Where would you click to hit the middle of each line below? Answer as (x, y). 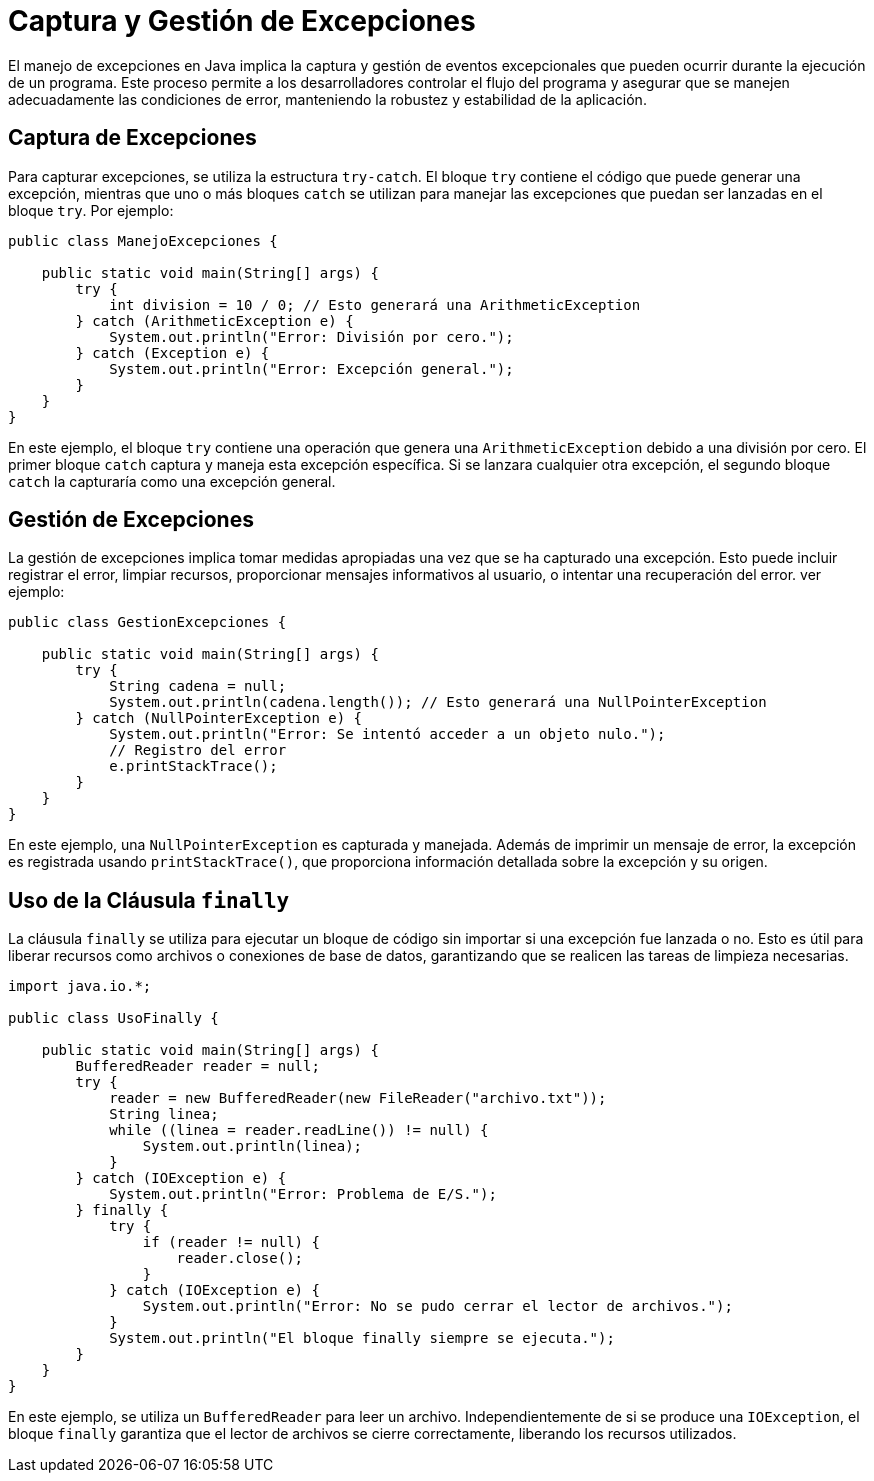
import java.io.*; (80, 986)
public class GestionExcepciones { (147, 622)
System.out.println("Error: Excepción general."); (311, 368)
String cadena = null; (198, 686)
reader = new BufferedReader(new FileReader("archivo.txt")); (358, 1098)
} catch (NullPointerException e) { (219, 718)
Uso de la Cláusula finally (149, 900)
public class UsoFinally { (113, 1018)
